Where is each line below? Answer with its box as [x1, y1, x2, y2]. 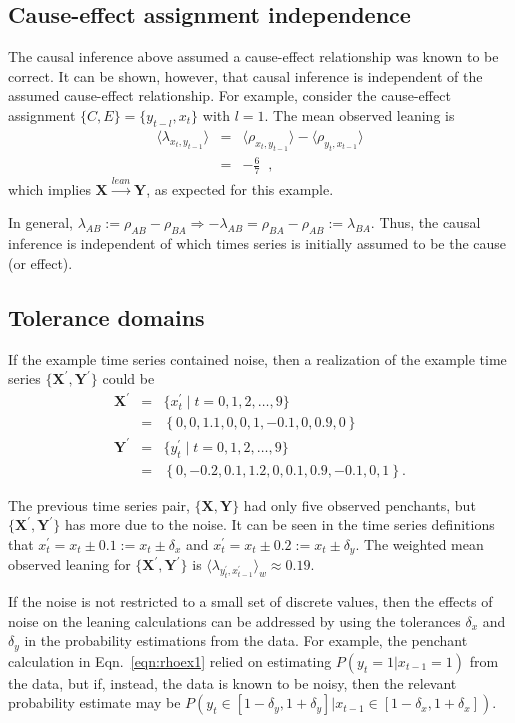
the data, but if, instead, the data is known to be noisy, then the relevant [8, 672, 457, 693]
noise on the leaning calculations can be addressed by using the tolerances [8, 610, 461, 631]
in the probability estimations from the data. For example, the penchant [24, 630, 468, 651]
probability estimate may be [8, 692, 181, 713]
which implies [8, 178, 91, 199]
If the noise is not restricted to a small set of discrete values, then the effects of [8, 591, 493, 612]
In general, [8, 212, 73, 233]
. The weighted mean [355, 533, 484, 554]
